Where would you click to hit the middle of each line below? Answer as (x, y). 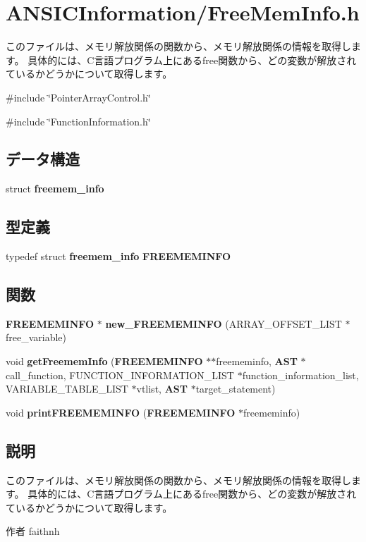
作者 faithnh (33, 531)
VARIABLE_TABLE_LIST (67, 389)
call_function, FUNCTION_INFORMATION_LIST (120, 375)
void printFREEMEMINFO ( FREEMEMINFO (121, 412)
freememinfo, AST (257, 361)
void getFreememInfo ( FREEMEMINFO (104, 361)
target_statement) (236, 389)
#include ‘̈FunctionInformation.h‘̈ (78, 121)
